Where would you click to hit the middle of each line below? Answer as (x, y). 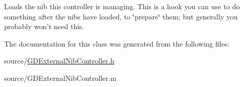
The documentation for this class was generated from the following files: (117, 43)
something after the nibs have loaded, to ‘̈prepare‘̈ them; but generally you (121, 16)
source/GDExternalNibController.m (60, 78)
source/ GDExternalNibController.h (59, 61)
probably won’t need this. (44, 26)
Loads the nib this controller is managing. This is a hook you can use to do (122, 6)
